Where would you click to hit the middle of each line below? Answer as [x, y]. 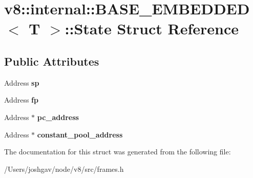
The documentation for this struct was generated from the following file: [118, 152]
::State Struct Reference [152, 28]
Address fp [21, 100]
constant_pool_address [80, 134]
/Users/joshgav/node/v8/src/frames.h [64, 169]
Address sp [22, 82]
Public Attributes [52, 61]
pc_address [58, 117]
